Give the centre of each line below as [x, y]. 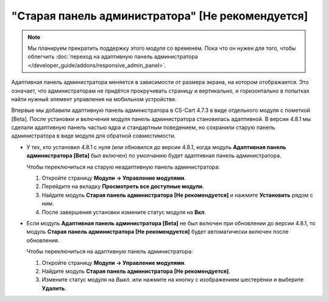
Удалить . [54, 288]
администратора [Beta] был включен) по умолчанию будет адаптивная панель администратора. [154, 156]
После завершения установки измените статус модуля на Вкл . [124, 212]
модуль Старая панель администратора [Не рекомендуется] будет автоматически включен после [157, 232]
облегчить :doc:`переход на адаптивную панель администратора [113, 57]
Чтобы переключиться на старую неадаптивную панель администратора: [123, 167]
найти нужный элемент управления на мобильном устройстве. [94, 99]
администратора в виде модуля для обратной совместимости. [94, 136]
